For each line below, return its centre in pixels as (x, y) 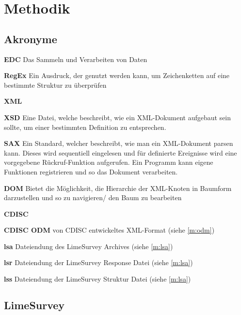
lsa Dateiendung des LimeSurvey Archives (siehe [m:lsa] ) (88, 246)
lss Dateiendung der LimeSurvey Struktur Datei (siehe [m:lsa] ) (97, 279)
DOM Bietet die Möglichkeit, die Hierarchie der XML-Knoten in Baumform (118, 188)
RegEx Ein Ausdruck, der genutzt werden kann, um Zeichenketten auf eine (117, 75)
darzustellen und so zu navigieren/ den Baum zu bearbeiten (93, 197)
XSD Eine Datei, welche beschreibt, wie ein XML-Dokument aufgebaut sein (118, 117)
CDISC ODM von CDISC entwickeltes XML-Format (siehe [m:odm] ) (109, 230)
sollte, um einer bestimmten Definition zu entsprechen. (85, 127)
